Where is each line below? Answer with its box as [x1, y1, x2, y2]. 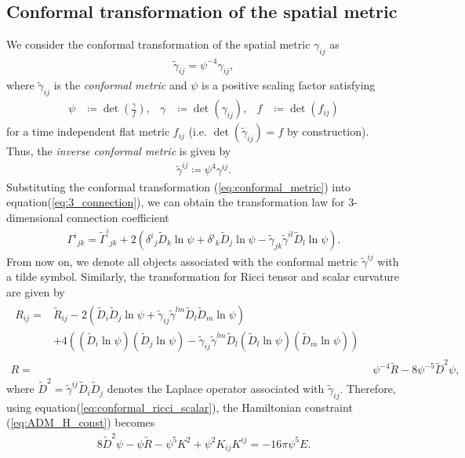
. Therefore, [340, 380, 396, 397]
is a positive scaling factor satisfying [202, 77, 376, 93]
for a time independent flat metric [6, 123, 170, 140]
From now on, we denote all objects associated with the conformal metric [6, 253, 358, 269]
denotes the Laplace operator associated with [107, 380, 325, 397]
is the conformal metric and [53, 77, 187, 93]
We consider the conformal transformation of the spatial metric [6, 36, 311, 53]
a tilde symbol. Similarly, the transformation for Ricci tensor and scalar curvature [6, 268, 399, 285]
